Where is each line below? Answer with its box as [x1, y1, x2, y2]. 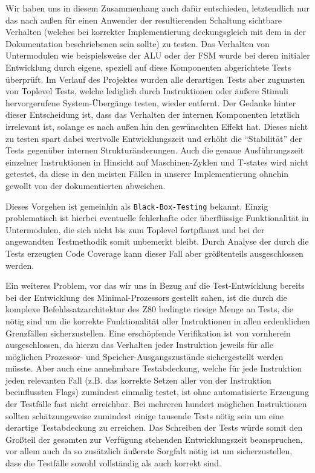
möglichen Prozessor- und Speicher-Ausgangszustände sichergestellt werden [5, 350, 284, 362]
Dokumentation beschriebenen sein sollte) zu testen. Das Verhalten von [5, 37, 270, 50]
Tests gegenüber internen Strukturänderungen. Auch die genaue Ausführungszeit [5, 144, 304, 156]
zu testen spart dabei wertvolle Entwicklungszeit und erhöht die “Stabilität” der [5, 132, 302, 144]
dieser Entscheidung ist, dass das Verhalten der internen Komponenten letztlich [5, 108, 300, 121]
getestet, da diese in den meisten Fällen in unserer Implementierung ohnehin [5, 167, 289, 180]
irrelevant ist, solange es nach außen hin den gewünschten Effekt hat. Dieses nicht [5, 120, 308, 132]
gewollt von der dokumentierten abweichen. [5, 179, 166, 191]
